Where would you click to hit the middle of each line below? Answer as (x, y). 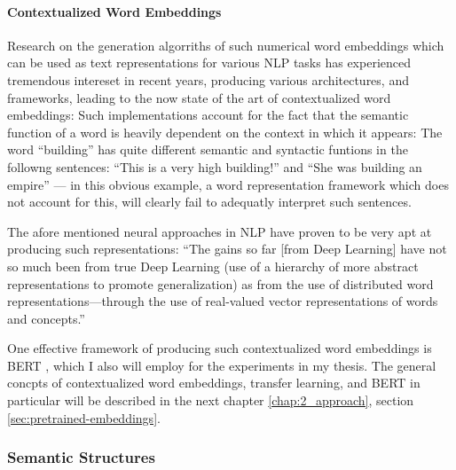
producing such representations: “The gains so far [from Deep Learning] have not (227, 249)
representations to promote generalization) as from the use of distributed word (220, 283)
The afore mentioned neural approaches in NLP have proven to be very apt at (220, 231)
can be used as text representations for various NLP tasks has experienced (209, 63)
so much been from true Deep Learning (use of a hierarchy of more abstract (213, 266)
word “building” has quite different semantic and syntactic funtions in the (208, 149)
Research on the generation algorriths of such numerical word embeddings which (226, 45)
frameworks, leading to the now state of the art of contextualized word (199, 97)
